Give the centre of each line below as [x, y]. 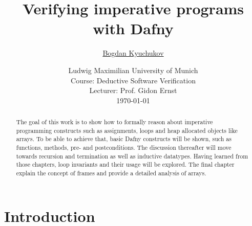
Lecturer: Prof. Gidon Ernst [133, 90]
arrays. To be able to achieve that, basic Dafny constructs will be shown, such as [124, 139]
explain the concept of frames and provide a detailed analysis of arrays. [111, 173]
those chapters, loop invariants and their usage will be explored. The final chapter [125, 164]
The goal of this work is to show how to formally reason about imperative [114, 122]
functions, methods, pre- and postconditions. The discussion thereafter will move [124, 148]
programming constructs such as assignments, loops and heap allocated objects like [127, 130]
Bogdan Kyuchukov [133, 53]
